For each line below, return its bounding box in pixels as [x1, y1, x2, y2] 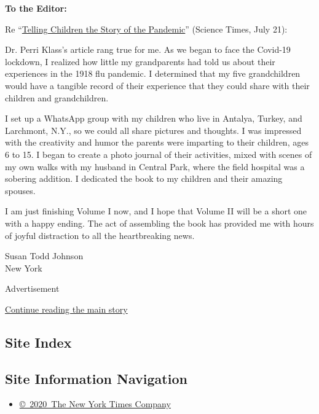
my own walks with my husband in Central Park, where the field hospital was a [5, 160, 305, 173]
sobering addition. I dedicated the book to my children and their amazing [5, 172, 283, 185]
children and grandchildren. [5, 91, 109, 104]
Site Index [5, 332, 72, 351]
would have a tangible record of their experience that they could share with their [5, 79, 310, 92]
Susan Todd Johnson [5, 249, 84, 262]
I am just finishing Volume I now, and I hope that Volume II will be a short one [5, 205, 307, 217]
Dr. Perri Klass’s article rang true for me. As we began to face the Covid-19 [5, 43, 291, 56]
